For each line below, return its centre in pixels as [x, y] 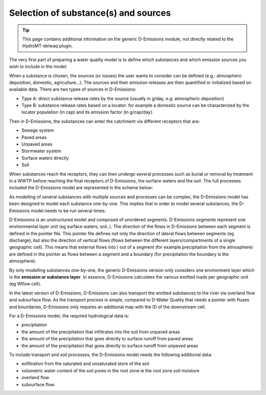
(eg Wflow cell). [25, 284]
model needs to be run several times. [68, 211]
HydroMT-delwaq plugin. [48, 46]
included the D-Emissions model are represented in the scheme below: [81, 188]
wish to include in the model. [38, 67]
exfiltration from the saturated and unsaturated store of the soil [85, 364]
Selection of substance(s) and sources [90, 13]
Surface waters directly [45, 158]
